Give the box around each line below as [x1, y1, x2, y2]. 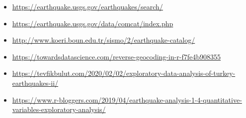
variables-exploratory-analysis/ [12, 104, 106, 115]
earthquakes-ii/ [12, 77, 59, 88]
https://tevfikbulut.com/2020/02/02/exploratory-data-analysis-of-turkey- [12, 68, 236, 78]
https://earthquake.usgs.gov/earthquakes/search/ [12, 1, 163, 11]
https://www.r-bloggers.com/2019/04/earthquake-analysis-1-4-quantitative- [12, 94, 242, 105]
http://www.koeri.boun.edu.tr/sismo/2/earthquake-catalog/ [12, 35, 195, 45]
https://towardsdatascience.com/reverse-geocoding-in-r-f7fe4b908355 [12, 51, 221, 61]
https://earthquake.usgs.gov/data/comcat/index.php [12, 18, 173, 28]
